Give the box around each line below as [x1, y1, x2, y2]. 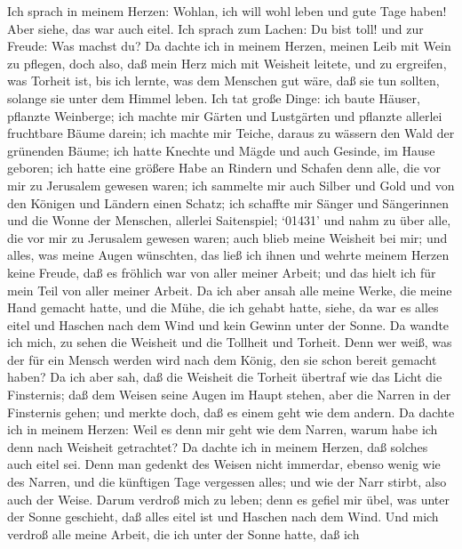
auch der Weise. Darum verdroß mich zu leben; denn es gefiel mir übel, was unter [7, 489, 450, 508]
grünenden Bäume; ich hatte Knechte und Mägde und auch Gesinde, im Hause [7, 141, 435, 159]
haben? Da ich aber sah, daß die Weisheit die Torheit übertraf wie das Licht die [7, 367, 442, 386]
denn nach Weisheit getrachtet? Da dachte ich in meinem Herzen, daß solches [7, 437, 428, 456]
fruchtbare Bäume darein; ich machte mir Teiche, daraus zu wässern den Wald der [7, 124, 455, 142]
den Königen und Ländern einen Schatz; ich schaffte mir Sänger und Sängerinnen [7, 193, 450, 212]
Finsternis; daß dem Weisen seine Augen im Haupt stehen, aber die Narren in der [7, 385, 451, 404]
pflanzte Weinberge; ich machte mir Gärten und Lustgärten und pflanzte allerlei [7, 106, 442, 125]
